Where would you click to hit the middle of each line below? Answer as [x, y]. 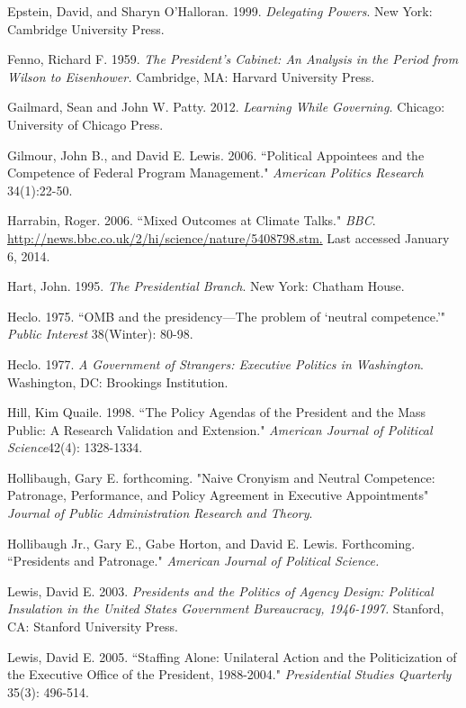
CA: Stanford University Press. [93, 626]
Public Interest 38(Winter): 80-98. [100, 334]
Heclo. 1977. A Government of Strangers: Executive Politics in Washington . [215, 363]
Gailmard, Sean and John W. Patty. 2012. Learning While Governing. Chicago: [226, 107]
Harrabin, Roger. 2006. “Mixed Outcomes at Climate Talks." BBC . [192, 220]
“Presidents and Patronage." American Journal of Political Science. [193, 561]
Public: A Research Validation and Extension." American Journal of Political [220, 429]
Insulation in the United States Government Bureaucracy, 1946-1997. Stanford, [226, 608]
